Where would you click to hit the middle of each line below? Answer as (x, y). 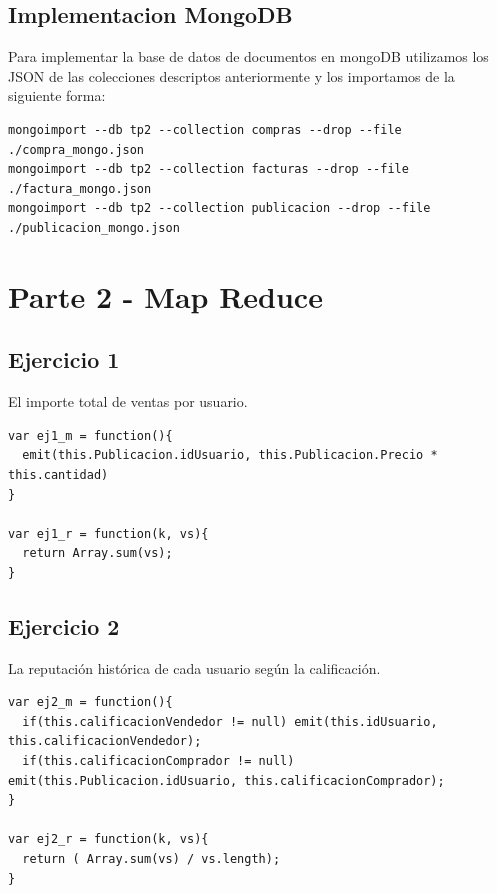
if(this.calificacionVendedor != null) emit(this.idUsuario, (230, 721)
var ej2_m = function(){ (90, 702)
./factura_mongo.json (80, 188)
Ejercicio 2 (64, 625)
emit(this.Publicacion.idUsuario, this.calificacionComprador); (226, 780)
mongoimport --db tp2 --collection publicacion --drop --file (219, 208)
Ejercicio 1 (64, 359)
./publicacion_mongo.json (94, 227)
